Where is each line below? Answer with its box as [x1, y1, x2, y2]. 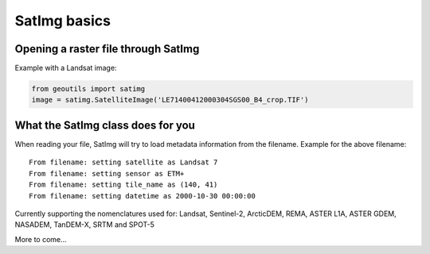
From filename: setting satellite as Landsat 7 [29, 158, 218, 167]
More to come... [14, 234, 67, 244]
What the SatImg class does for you [14, 118, 195, 132]
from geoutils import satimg [31, 84, 146, 94]
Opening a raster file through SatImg [14, 42, 200, 56]
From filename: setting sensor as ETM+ [29, 169, 185, 178]
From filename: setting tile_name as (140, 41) [29, 180, 218, 190]
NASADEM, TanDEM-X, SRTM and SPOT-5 [14, 220, 154, 229]
